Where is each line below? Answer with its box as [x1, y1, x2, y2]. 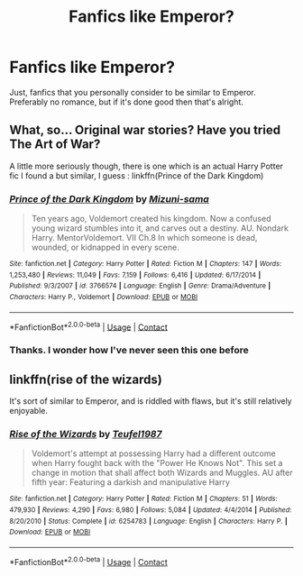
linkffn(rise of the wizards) [9, 371, 162, 387]
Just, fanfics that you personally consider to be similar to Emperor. [9, 87, 257, 97]
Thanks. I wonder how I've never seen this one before [9, 344, 250, 357]
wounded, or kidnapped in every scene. [31, 242, 179, 253]
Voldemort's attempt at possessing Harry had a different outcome [31, 448, 277, 459]
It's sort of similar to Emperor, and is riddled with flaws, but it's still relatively [9, 396, 292, 407]
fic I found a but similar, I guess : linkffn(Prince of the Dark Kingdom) [9, 169, 264, 181]
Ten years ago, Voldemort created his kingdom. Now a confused [31, 214, 271, 224]
